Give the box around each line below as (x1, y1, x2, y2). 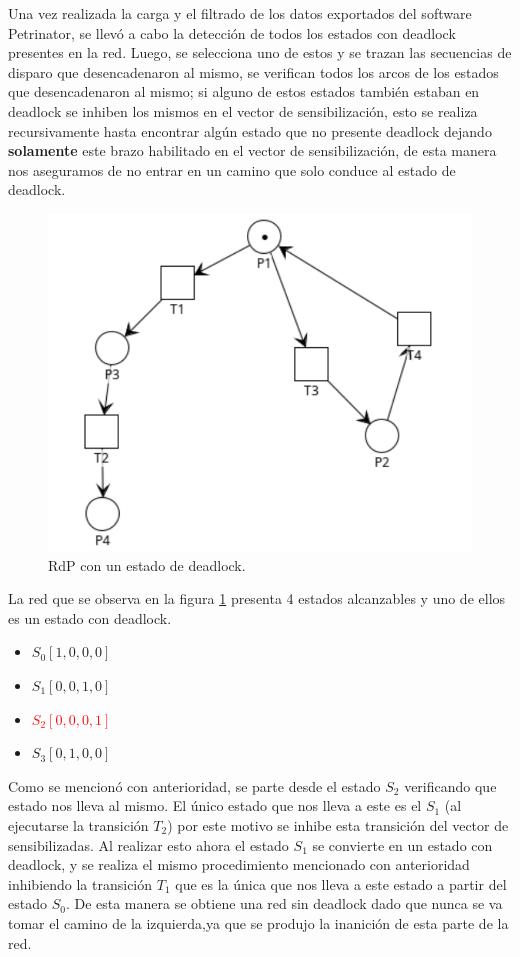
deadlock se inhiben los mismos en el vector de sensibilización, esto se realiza (8, 100, 478, 121)
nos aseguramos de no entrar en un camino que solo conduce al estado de (8, 159, 456, 180)
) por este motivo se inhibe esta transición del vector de (167, 814, 509, 835)
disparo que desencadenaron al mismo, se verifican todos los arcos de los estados (8, 61, 499, 82)
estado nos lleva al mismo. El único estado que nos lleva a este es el (8, 795, 422, 816)
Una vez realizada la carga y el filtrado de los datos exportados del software (8, 3, 472, 23)
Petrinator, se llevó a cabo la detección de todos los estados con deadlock (8, 22, 456, 43)
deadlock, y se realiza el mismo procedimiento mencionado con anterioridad (8, 854, 470, 875)
